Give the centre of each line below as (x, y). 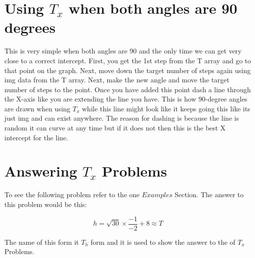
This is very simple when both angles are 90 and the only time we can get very (123, 51)
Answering (41, 171)
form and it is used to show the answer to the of (163, 242)
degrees (30, 27)
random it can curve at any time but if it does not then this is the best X (115, 128)
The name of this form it (42, 242)
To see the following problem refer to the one (72, 194)
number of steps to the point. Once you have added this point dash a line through (128, 89)
